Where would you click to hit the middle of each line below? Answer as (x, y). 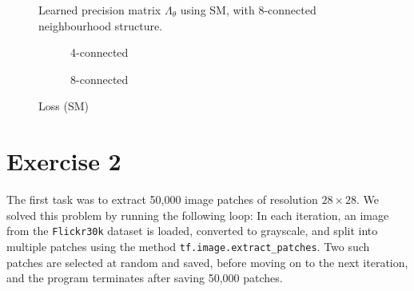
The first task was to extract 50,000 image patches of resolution (162, 199)
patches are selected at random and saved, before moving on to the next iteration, (207, 262)
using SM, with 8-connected (248, 10)
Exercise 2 (64, 161)
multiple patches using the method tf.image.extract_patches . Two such (188, 246)
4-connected (100, 52)
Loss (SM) (64, 106)
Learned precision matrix (100, 10)
